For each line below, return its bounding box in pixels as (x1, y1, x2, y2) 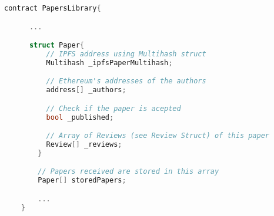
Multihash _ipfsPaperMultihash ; (46, 58, 173, 67)
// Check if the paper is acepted (46, 104, 181, 113)
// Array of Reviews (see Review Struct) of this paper (46, 131, 270, 140)
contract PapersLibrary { (4, 4, 101, 12)
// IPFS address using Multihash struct (46, 49, 206, 58)
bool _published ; (46, 113, 114, 122)
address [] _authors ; (46, 86, 126, 95)
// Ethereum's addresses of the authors (46, 77, 206, 86)
